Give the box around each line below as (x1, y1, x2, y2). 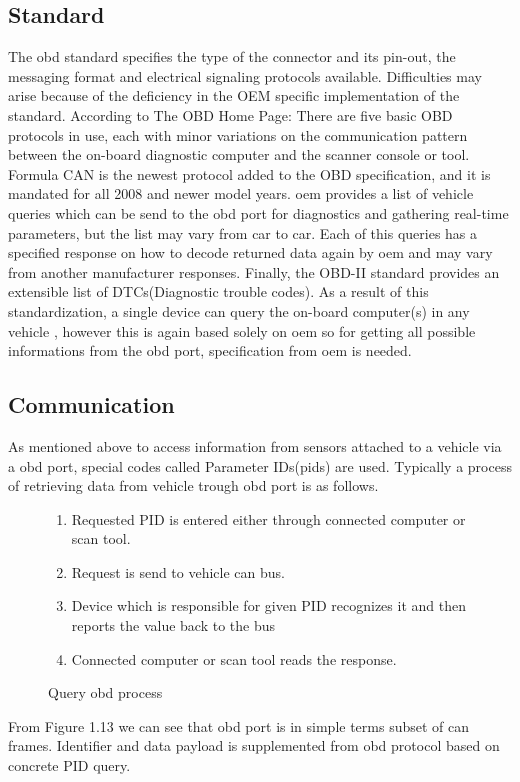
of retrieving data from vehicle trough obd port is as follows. (8, 475, 379, 496)
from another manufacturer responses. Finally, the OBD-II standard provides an (8, 261, 500, 282)
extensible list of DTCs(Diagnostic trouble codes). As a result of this (8, 281, 429, 302)
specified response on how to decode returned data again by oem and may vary (8, 242, 493, 263)
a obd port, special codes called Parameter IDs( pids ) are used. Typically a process (8, 455, 512, 476)
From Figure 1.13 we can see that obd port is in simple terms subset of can (8, 715, 470, 736)
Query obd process (48, 682, 163, 703)
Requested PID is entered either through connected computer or (71, 508, 466, 529)
